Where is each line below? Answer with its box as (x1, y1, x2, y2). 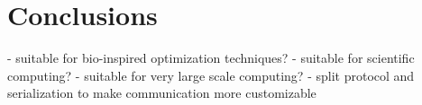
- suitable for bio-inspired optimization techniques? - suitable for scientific (7, 48, 415, 67)
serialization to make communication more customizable (7, 83, 316, 102)
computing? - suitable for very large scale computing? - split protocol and (7, 66, 415, 84)
